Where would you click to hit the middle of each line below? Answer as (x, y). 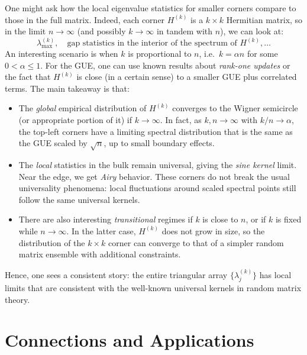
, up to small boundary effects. (159, 143)
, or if (256, 219)
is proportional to (160, 54)
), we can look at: (252, 31)
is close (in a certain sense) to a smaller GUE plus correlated (187, 77)
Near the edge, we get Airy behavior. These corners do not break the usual (154, 176)
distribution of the (52, 242)
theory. (17, 299)
